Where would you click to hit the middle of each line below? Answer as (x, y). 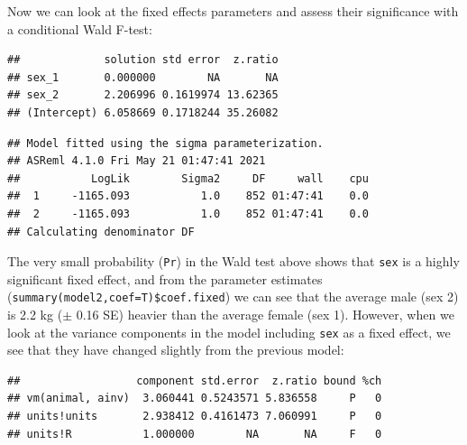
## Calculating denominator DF (101, 232)
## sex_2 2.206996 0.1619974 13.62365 (143, 95)
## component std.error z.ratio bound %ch (195, 380)
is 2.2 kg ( (35, 315)
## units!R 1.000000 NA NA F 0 (195, 434)
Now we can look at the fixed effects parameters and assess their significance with (233, 11)
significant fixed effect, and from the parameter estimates (165, 278)
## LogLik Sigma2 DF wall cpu (188, 178)
